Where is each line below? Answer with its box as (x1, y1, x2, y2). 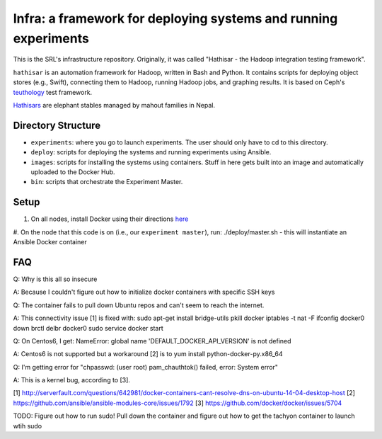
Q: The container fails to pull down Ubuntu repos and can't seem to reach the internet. (13, 301, 265, 309)
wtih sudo (13, 421, 42, 430)
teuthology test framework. (13, 88, 93, 96)
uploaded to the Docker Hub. (30, 167, 116, 176)
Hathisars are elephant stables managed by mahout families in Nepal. (13, 101, 216, 109)
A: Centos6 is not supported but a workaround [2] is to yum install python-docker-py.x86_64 (13, 350, 283, 358)
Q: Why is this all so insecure (13, 275, 98, 283)
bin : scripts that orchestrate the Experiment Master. (30, 178, 183, 186)
